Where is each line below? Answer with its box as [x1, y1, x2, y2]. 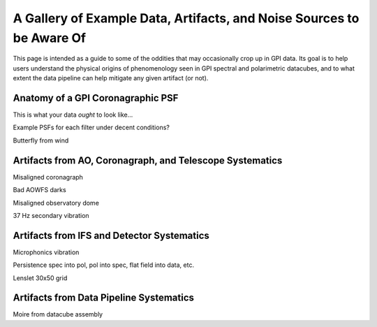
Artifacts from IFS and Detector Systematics [13, 229, 209, 241]
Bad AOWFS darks [13, 186, 66, 194]
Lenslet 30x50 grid [13, 273, 68, 282]
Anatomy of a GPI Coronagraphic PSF [13, 92, 179, 104]
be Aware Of [13, 30, 87, 45]
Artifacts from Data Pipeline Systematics [13, 292, 195, 304]
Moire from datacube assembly [13, 310, 103, 319]
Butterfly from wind [13, 136, 69, 145]
